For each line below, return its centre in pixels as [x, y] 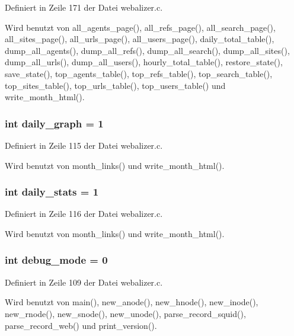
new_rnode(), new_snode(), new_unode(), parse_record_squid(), [125, 313]
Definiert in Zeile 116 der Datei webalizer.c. [84, 214]
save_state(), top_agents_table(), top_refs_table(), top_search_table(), [139, 73]
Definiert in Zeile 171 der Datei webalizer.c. [84, 7]
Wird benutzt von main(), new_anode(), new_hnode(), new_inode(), [132, 302]
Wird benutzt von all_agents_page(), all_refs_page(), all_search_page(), [140, 27]
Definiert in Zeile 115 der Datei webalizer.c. [84, 145]
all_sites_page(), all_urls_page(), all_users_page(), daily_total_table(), [140, 39]
